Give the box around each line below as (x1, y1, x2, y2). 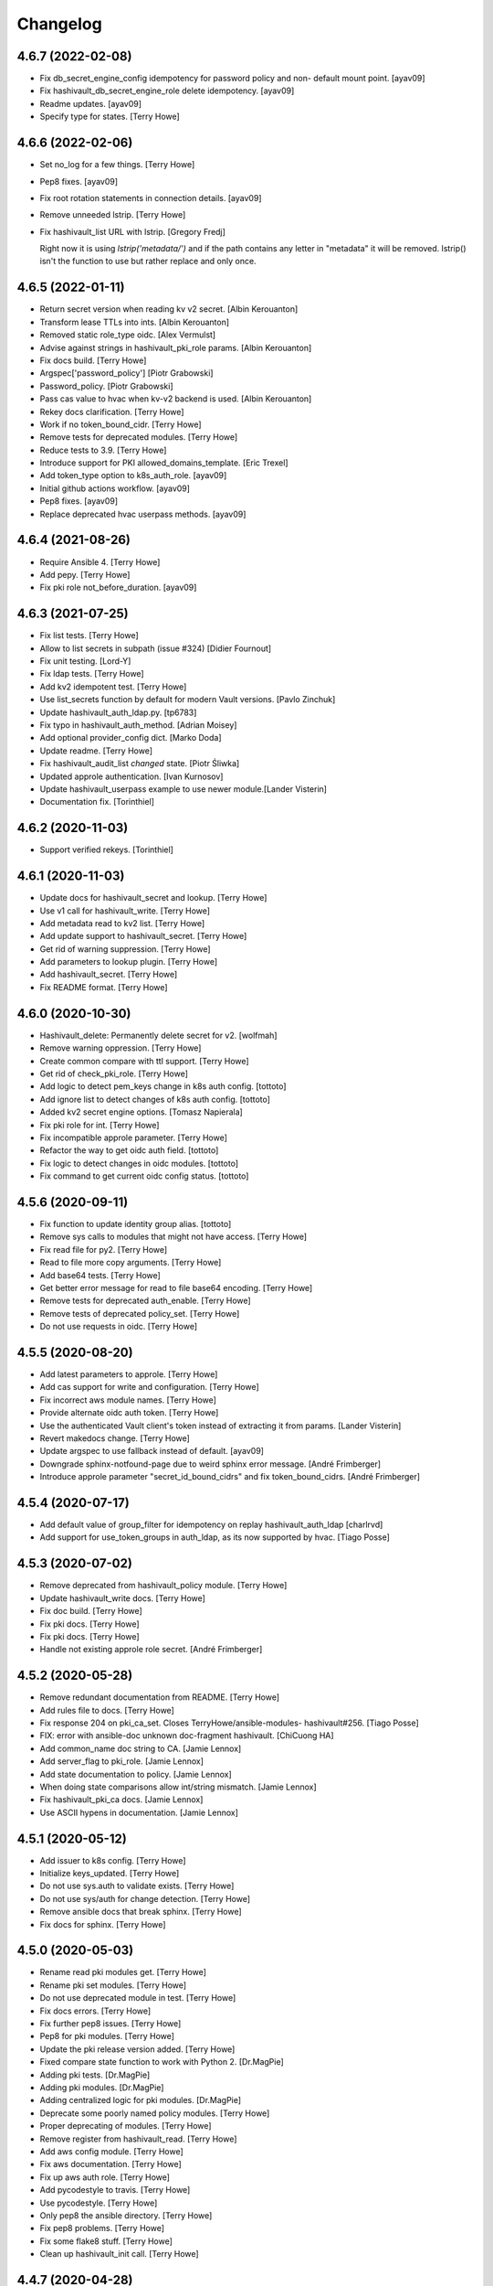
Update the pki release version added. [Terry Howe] (39, 2044, 236, 2055)
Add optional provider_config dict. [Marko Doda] (39, 732, 223, 743)
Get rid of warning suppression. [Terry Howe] (39, 943, 211, 955)
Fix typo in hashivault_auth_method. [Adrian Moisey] (39, 719, 237, 731)
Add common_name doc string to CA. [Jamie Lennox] (39, 1743, 242, 1754)
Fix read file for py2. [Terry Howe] (39, 1244, 168, 1255)
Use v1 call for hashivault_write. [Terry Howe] (39, 905, 210, 916)
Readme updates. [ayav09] (39, 98, 142, 109)
